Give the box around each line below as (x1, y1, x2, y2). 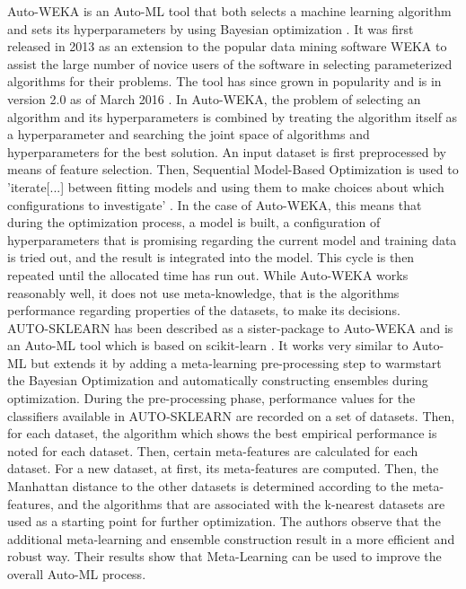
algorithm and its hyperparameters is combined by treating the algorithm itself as (7, 107, 458, 126)
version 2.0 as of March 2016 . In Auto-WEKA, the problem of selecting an (7, 89, 421, 108)
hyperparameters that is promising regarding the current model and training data (7, 230, 457, 249)
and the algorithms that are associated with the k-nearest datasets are (57, 494, 445, 513)
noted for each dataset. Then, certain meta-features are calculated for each (7, 441, 418, 460)
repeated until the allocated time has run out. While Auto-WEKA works (7, 265, 409, 284)
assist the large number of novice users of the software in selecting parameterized (7, 54, 453, 73)
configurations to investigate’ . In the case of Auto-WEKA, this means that (7, 195, 422, 214)
